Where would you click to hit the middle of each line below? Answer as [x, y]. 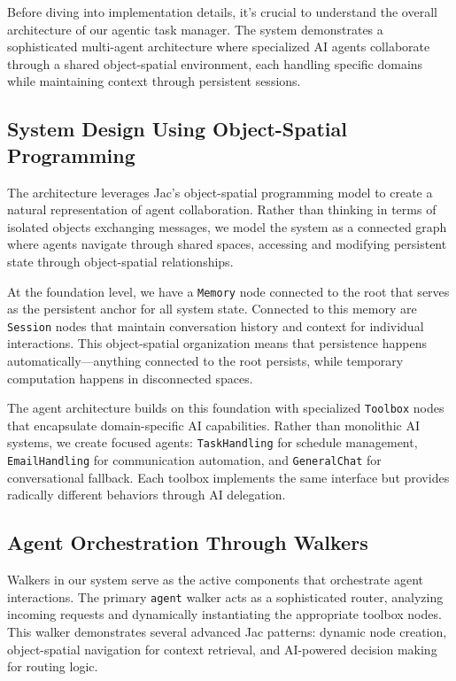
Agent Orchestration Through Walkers [188, 542]
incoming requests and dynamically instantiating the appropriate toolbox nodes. [224, 614]
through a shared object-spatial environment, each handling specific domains [215, 63]
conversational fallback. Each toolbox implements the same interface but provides [228, 477]
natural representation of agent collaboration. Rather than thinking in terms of [222, 209]
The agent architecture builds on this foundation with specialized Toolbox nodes [226, 408]
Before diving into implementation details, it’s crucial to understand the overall [222, 12]
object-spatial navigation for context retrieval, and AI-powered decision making [222, 649]
